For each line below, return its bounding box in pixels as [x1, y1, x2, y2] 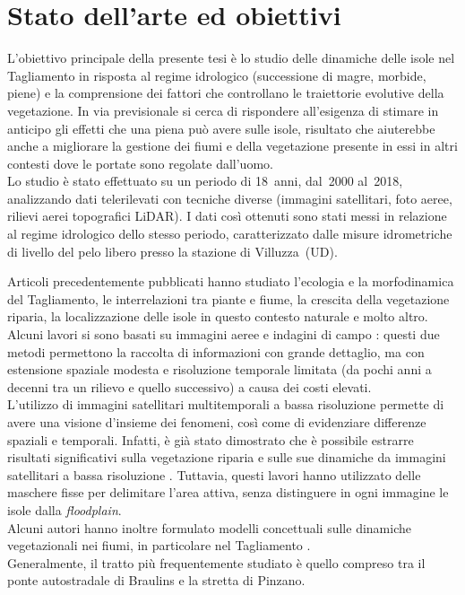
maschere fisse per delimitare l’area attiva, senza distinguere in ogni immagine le [7, 483, 449, 502]
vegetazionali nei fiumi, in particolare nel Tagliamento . [7, 536, 311, 555]
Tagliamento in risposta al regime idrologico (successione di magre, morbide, [7, 66, 426, 84]
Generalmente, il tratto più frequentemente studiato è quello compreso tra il [7, 553, 426, 572]
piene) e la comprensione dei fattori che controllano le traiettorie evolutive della [7, 83, 444, 102]
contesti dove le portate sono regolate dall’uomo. [7, 153, 273, 172]
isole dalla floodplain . [7, 500, 122, 519]
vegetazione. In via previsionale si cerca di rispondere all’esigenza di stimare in [7, 101, 439, 119]
